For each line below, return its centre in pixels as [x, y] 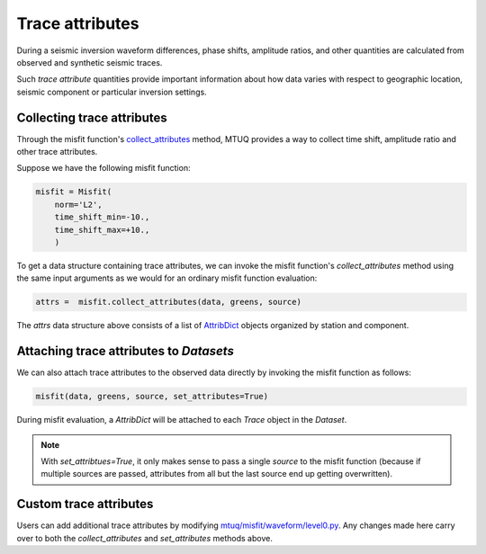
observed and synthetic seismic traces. [90, 62]
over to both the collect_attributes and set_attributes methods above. [145, 538]
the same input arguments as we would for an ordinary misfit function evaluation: [167, 278]
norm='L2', [78, 204]
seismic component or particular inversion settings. [112, 92]
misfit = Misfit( [74, 192]
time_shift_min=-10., [102, 217]
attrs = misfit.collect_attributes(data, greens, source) [168, 302]
